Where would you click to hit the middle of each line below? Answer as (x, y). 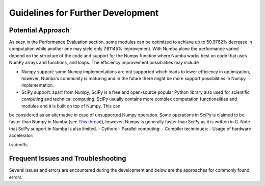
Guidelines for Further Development (84, 13)
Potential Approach (39, 30)
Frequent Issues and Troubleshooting (67, 159)
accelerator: (21, 135)
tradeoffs (18, 144)
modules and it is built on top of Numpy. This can (71, 106)
